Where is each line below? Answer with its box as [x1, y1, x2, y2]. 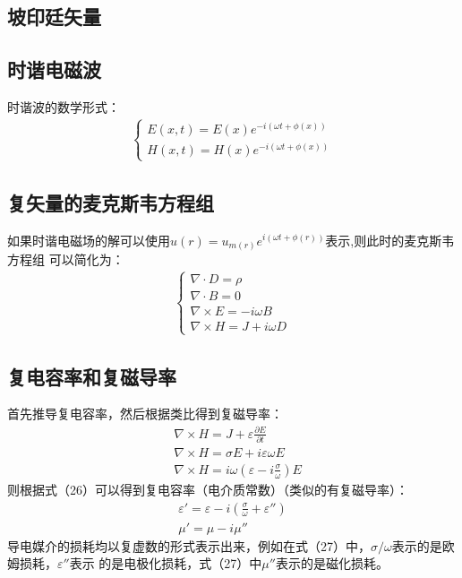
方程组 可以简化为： [7, 250, 124, 269]
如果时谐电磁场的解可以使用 [7, 230, 170, 249]
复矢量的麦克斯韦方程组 [7, 188, 214, 216]
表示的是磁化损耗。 [275, 554, 389, 573]
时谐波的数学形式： [7, 97, 120, 116]
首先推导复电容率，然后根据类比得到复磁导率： [7, 404, 283, 423]
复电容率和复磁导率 [7, 362, 176, 390]
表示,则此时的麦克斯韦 [325, 230, 455, 249]
